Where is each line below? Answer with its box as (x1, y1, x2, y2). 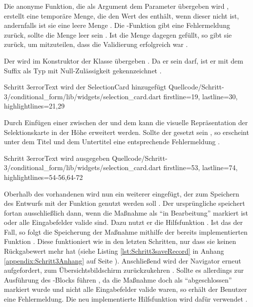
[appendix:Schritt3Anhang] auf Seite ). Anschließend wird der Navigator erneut (4, 255, 241, 265)
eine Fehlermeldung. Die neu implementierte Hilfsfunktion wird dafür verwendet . (4, 294, 248, 304)
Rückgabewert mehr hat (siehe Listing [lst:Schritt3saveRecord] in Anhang (4, 246, 224, 256)
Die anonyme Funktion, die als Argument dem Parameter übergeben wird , (4, 1, 229, 11)
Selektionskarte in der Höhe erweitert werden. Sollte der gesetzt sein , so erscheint (4, 127, 249, 137)
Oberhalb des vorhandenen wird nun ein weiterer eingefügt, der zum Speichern (4, 188, 239, 198)
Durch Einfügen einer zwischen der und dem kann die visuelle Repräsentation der (4, 117, 248, 127)
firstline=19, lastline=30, (163, 91, 238, 101)
